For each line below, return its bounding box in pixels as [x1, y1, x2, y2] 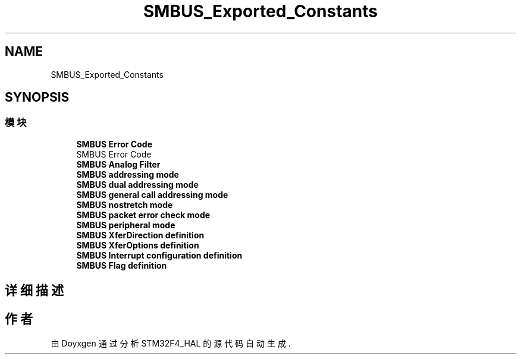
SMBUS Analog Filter [76, 159, 161, 169]
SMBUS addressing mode [76, 169, 179, 179]
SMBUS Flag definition [76, 260, 167, 270]
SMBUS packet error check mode [76, 209, 211, 220]
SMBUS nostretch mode [76, 199, 173, 210]
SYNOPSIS [5, 90, 70, 105]
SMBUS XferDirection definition [76, 229, 205, 240]
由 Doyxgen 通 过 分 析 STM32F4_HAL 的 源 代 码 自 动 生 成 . [51, 338, 291, 349]
